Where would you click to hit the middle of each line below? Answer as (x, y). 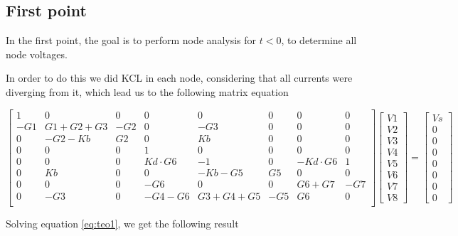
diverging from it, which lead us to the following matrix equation (147, 91)
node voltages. (37, 54)
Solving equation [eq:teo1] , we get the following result (122, 223)
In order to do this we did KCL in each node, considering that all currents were (179, 78)
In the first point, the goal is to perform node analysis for (131, 40)
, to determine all (319, 40)
